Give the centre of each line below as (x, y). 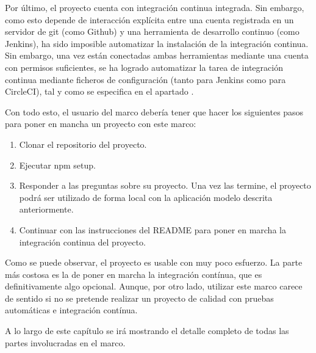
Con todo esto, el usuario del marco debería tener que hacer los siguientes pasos (154, 111)
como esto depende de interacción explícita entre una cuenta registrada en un (149, 19)
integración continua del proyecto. (82, 242)
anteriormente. (46, 209)
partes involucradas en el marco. (65, 342)
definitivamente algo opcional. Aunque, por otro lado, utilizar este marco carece (154, 286)
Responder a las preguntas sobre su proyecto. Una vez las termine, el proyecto (165, 185)
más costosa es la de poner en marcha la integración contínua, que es (134, 274)
